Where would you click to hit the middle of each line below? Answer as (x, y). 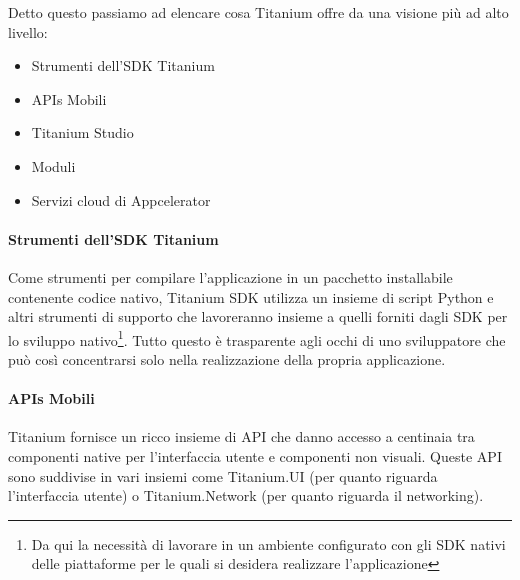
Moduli (53, 165)
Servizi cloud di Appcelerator (121, 199)
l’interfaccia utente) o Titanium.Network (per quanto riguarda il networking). (246, 495)
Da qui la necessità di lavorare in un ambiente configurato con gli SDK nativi (268, 543)
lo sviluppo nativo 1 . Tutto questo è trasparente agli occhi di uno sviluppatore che (257, 338)
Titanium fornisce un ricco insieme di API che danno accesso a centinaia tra (241, 436)
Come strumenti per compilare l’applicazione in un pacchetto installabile (230, 276)
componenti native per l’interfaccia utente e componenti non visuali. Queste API (255, 455)
